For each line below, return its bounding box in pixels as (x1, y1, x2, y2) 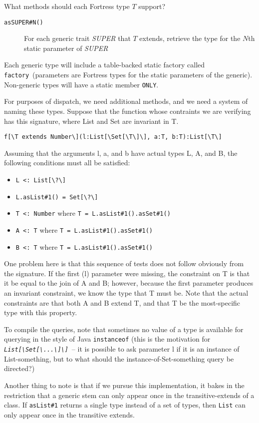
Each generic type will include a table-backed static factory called (4, 59, 205, 70)
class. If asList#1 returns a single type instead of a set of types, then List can (4, 400, 246, 410)
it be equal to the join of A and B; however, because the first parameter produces (4, 278, 254, 288)
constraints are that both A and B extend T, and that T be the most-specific (4, 297, 241, 308)
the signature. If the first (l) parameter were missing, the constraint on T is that (4, 268, 250, 278)
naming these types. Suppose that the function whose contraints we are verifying (4, 105, 251, 116)
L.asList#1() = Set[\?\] (15, 193, 98, 201)
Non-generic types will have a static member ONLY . (4, 79, 159, 89)
